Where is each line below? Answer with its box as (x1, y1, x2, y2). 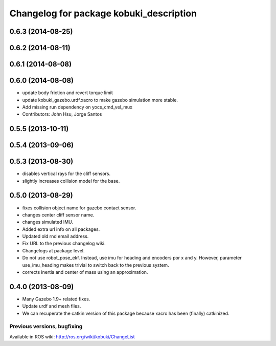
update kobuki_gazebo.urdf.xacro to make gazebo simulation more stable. (22, 97, 178, 103)
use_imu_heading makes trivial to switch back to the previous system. (22, 262, 169, 268)
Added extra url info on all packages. (22, 226, 100, 232)
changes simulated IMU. (22, 219, 74, 225)
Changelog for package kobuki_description (9, 8, 197, 19)
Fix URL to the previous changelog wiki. (22, 241, 106, 247)
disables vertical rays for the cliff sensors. (22, 170, 111, 177)
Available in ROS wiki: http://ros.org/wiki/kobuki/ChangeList (9, 333, 135, 340)
